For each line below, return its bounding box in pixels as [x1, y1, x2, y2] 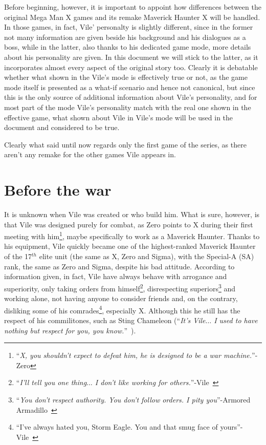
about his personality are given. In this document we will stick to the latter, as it [4, 51, 258, 62]
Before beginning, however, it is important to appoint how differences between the [4, 2, 261, 12]
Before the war [4, 179, 112, 200]
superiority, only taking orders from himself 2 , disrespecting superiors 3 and [4, 281, 236, 293]
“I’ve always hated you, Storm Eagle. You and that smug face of [16, 421, 218, 432]
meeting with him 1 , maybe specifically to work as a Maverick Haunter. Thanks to [4, 229, 260, 241]
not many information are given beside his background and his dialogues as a [4, 31, 246, 42]
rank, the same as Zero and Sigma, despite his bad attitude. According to [4, 261, 235, 271]
